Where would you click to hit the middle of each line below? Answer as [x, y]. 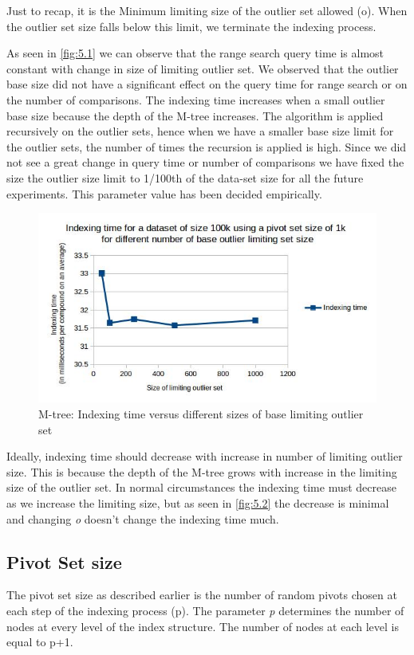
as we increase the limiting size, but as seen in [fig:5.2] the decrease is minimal [198, 502]
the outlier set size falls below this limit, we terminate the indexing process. [191, 26]
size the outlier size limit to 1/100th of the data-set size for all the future [185, 177]
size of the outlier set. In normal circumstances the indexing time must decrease [201, 487]
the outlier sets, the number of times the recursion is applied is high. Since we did [207, 146]
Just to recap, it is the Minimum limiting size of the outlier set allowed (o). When [207, 10]
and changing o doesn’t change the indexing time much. [143, 518]
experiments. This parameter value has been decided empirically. [164, 193]
